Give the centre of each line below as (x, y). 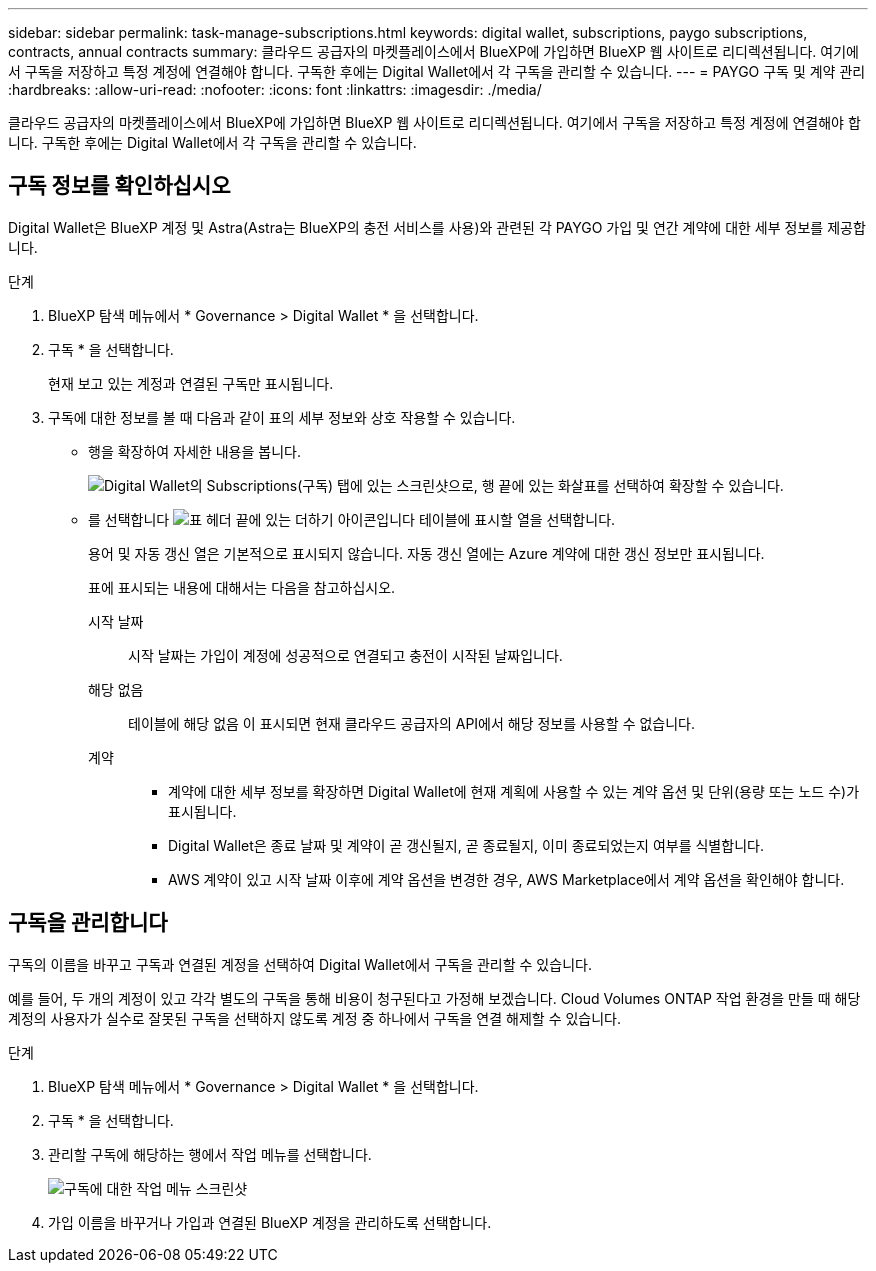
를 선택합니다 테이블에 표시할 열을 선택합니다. (352, 519)
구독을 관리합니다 (88, 923)
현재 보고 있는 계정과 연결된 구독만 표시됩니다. (191, 383)
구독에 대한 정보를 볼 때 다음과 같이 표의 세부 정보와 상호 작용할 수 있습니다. (282, 417)
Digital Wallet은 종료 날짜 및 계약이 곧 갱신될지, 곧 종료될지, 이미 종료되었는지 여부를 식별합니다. (466, 845)
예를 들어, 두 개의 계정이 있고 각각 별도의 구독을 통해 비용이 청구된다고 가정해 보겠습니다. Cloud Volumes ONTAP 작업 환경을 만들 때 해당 (434, 998)
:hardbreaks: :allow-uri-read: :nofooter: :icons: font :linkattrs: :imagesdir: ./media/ (275, 89)
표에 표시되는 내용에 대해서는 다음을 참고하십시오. (242, 587)
